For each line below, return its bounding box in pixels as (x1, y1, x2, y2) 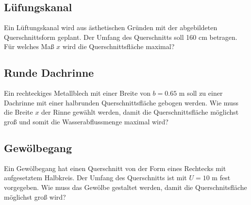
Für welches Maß (4, 41, 54, 51)
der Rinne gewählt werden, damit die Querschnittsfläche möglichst (41, 107, 239, 117)
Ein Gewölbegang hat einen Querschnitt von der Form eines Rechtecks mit (4, 163, 226, 173)
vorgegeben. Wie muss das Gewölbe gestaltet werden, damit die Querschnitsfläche (4, 182, 247, 192)
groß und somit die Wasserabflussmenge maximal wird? (4, 116, 168, 126)
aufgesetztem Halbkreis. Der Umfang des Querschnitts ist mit (4, 172, 187, 183)
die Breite (4, 107, 33, 117)
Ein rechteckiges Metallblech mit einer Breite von (4, 88, 151, 98)
